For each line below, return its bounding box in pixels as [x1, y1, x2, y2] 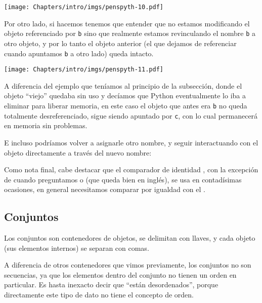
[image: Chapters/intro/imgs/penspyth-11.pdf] [4, 66, 163, 73]
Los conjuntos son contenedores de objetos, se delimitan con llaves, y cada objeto [4, 233, 255, 243]
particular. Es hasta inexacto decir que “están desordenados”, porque [4, 279, 219, 290]
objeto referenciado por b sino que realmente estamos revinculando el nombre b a [4, 28, 256, 39]
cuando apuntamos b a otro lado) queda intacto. [4, 48, 154, 58]
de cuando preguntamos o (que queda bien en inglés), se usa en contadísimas [4, 174, 242, 184]
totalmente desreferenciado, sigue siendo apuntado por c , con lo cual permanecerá [4, 110, 258, 121]
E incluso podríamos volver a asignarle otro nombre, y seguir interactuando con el [4, 137, 258, 147]
